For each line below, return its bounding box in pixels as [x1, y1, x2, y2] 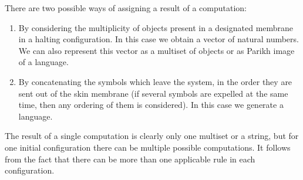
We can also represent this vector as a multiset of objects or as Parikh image [18, 44, 295, 56]
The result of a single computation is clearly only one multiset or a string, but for [5, 130, 299, 142]
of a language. [18, 56, 69, 68]
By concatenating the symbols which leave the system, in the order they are [18, 75, 292, 87]
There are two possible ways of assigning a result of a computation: [5, 2, 247, 13]
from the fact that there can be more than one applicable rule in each [5, 152, 255, 165]
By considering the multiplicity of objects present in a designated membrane [18, 21, 294, 33]
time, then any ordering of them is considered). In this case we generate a [18, 99, 284, 111]
